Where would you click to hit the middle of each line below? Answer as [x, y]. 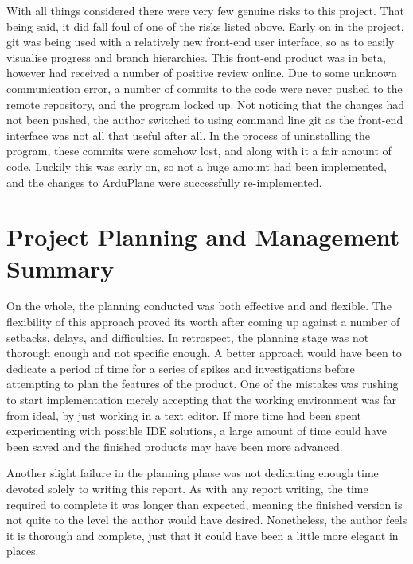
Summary [60, 268]
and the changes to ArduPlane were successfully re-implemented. [164, 182]
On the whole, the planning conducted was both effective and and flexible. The [199, 306]
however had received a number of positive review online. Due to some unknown [202, 73]
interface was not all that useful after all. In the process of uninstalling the [189, 135]
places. [23, 551]
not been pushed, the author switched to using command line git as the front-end [205, 120]
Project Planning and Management [203, 237]
